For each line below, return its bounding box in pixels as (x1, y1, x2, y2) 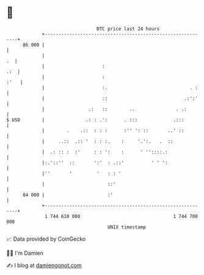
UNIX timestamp (107, 224, 147, 230)
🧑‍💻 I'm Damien (6, 249, 44, 257)
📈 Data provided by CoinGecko (6, 235, 86, 243)
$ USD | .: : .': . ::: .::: (6, 116, 184, 123)
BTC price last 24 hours (97, 26, 160, 32)
